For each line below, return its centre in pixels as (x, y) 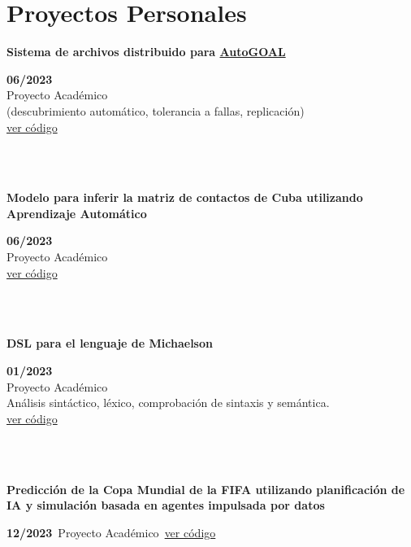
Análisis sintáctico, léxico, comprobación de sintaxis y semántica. (168, 403)
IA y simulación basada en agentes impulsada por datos (166, 505)
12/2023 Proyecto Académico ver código (111, 532)
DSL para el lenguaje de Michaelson (110, 343)
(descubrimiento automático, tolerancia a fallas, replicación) (156, 110)
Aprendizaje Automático (77, 213)
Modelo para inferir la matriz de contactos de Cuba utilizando (185, 197)
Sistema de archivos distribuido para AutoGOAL (146, 52)
